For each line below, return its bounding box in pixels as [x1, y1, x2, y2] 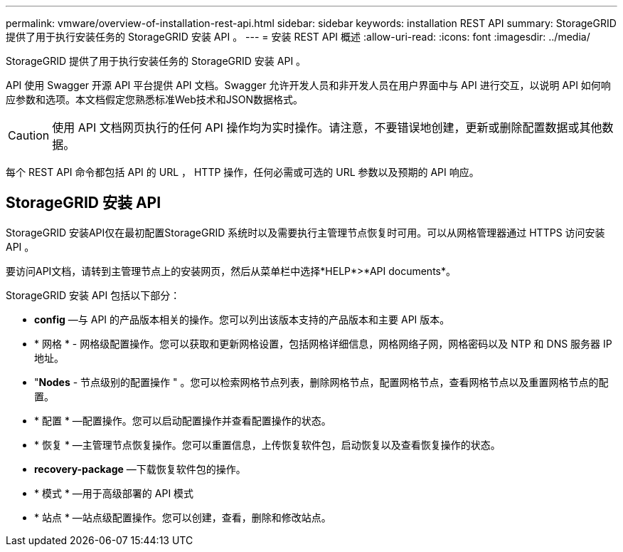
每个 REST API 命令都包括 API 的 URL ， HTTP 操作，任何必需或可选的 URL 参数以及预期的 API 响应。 [6, 166, 479, 178]
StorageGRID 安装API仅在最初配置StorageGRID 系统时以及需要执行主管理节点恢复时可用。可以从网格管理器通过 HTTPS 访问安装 [6, 226, 605, 239]
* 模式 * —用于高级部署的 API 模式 [34, 486, 194, 499]
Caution [8, 128, 50, 142]
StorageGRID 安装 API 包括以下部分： [6, 288, 181, 301]
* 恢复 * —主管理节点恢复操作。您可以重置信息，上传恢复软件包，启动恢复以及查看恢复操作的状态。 [34, 438, 501, 451]
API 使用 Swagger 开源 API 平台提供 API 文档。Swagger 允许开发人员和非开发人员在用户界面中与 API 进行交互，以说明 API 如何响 [6, 79, 611, 91]
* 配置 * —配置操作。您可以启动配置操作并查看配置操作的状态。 [34, 414, 331, 427]
